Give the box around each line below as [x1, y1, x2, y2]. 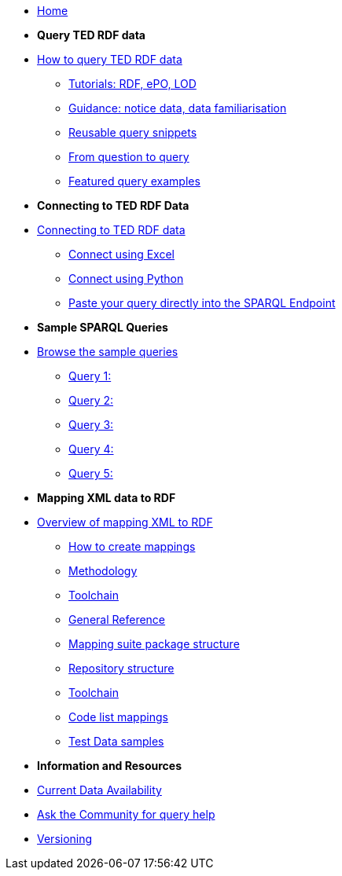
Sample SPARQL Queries [37, 321, 168, 334]
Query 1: [68, 369, 112, 383]
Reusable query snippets [68, 126, 197, 139]
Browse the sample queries [37, 345, 178, 358]
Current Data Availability [37, 783, 162, 797]
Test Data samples [68, 735, 164, 748]
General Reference [68, 613, 166, 626]
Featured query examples [68, 174, 200, 188]
